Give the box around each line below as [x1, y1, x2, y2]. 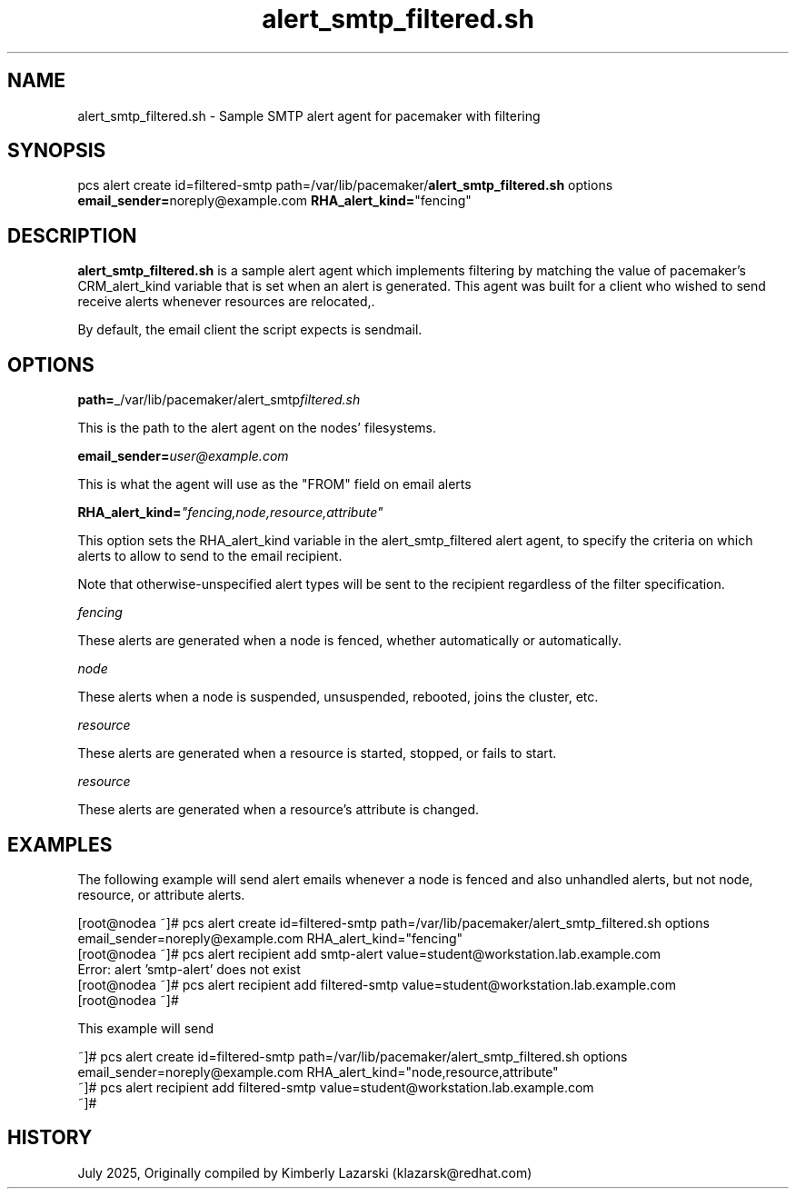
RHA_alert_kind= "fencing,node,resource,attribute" [77, 504, 383, 521]
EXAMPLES [7, 832, 113, 856]
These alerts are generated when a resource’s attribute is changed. [77, 802, 480, 818]
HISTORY [7, 1126, 93, 1150]
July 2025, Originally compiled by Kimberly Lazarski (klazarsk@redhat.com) [77, 1164, 532, 1181]
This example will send [77, 1020, 214, 1036]
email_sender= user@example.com [77, 448, 289, 464]
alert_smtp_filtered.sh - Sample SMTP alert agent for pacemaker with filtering [77, 107, 541, 124]
